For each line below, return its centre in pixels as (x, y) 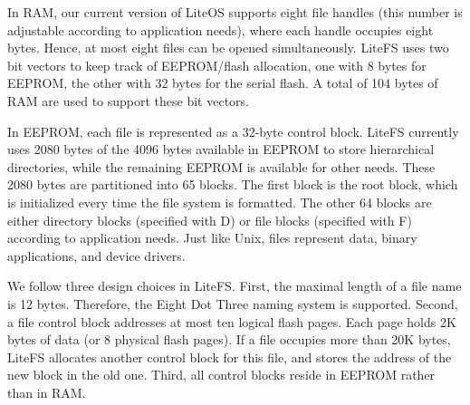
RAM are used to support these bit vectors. (128, 100)
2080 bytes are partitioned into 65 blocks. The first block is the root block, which (233, 184)
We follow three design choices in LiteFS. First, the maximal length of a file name (235, 286)
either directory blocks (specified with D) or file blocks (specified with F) (210, 220)
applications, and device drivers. (96, 255)
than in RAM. (47, 392)
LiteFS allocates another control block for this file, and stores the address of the (230, 357)
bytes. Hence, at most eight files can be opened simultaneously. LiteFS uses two (228, 48)
